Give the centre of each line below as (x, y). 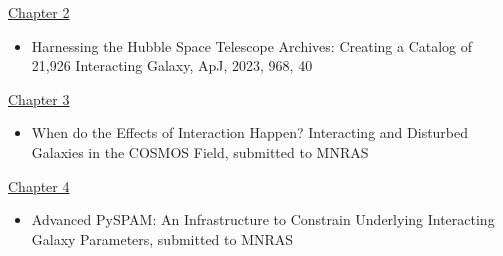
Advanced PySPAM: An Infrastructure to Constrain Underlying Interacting (263, 219)
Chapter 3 (39, 98)
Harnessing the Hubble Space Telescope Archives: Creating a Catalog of (252, 45)
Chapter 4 (39, 185)
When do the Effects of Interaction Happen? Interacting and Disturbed (250, 132)
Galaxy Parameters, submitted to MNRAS (162, 238)
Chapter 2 (39, 12)
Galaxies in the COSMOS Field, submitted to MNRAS (200, 151)
